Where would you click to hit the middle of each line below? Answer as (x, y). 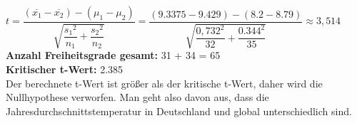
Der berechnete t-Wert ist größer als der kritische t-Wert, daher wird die (164, 83)
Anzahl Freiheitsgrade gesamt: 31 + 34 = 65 (113, 55)
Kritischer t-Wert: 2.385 (65, 69)
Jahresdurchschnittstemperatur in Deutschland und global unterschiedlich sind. (179, 111)
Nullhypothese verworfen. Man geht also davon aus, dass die (137, 97)
